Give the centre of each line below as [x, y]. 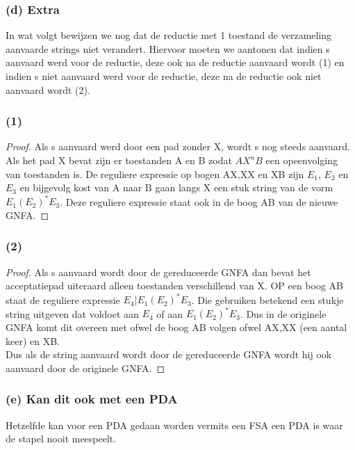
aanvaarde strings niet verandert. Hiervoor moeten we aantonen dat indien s [168, 48]
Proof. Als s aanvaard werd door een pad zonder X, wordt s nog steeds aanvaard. [178, 146]
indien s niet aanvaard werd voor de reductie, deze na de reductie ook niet [164, 76]
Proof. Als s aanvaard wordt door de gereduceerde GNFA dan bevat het [158, 272]
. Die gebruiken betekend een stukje [267, 299]
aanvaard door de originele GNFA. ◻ [85, 368]
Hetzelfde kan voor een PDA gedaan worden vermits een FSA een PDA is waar [174, 425]
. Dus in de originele [283, 313]
